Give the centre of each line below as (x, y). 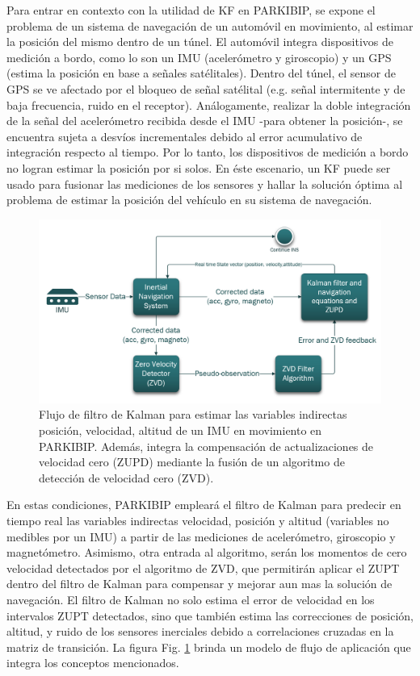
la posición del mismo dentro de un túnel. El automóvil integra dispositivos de (200, 42)
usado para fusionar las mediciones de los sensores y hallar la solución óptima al (205, 184)
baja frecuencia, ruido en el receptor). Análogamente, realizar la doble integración (209, 104)
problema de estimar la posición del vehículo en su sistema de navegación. (189, 200)
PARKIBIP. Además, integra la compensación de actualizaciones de (206, 446)
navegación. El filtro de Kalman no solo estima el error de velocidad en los (191, 599)
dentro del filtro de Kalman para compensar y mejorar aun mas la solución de (199, 584)
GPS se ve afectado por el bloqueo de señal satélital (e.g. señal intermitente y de (206, 88)
